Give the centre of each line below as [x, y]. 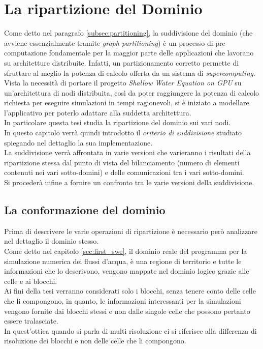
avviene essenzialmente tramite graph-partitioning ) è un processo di [109, 42]
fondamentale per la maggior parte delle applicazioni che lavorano [151, 53]
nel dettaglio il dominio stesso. [52, 241]
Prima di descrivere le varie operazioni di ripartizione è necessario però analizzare [131, 231]
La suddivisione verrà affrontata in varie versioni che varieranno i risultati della [127, 152]
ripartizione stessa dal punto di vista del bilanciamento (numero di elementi [122, 162]
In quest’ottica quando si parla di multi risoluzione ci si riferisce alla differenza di [130, 330]
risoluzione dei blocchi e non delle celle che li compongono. [95, 341]
